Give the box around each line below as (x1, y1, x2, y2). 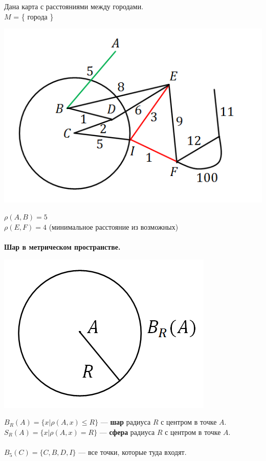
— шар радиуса (100, 416, 151, 427)
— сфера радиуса (99, 426, 155, 437)
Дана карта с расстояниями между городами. (4, 1, 144, 11)
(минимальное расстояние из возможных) (49, 221, 179, 232)
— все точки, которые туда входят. (78, 447, 187, 457)
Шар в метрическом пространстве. (4, 242, 121, 252)
